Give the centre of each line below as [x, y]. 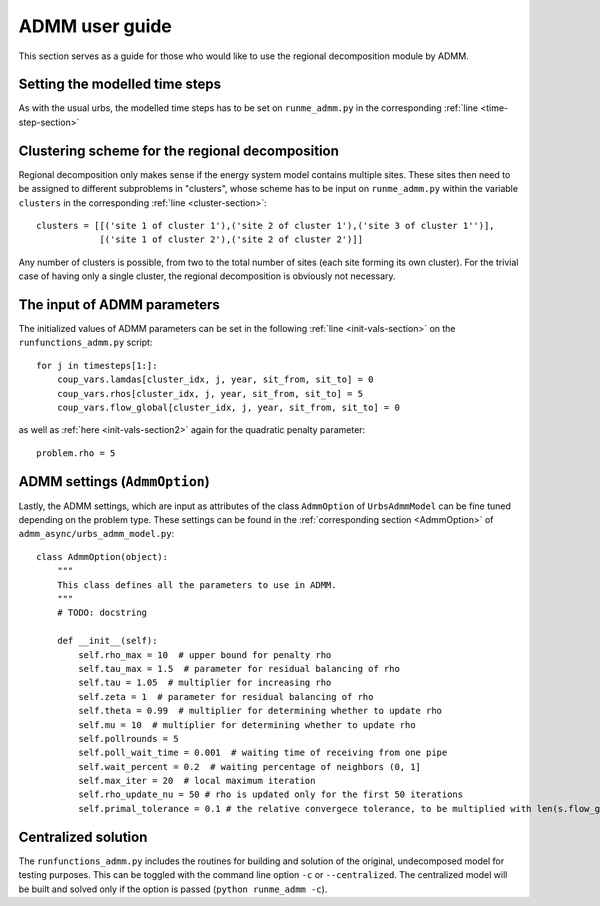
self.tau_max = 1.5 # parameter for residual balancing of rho [239, 668]
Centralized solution [83, 836]
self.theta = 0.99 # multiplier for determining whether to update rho [260, 711]
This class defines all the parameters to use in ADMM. [196, 584]
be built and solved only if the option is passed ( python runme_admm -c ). [173, 889]
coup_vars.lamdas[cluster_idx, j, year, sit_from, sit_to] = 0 [215, 379]
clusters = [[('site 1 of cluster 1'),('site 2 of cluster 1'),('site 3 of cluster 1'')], [265, 225]
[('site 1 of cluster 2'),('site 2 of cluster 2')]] [231, 239]
